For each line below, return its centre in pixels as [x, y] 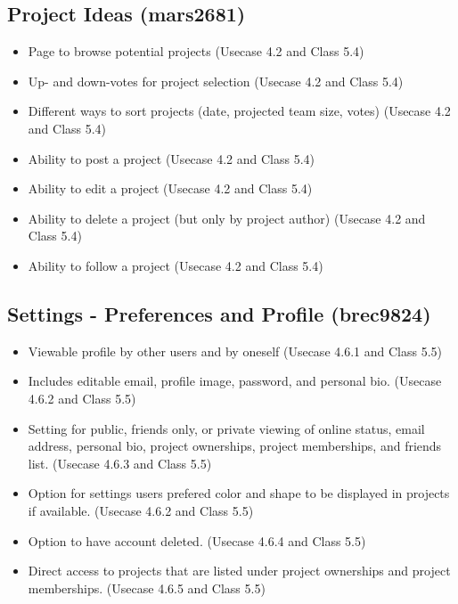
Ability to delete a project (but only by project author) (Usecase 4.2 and [227, 218]
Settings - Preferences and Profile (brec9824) [219, 313]
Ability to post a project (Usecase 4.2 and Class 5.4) [172, 158]
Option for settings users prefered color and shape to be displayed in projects [239, 493]
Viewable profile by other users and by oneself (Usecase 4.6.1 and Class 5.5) [235, 351]
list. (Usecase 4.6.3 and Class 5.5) [120, 463]
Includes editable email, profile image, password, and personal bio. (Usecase [235, 381]
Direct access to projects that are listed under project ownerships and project [239, 571]
